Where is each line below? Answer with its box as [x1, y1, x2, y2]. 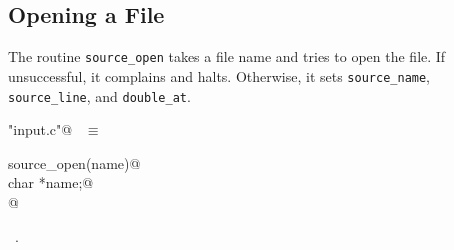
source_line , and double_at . [8, 85, 191, 106]
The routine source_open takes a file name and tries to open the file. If [8, 46, 446, 67]
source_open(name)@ [8, 152, 141, 173]
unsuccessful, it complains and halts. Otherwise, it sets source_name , [8, 65, 431, 86]
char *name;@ [8, 172, 94, 193]
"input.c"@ [8, 119, 73, 140]
